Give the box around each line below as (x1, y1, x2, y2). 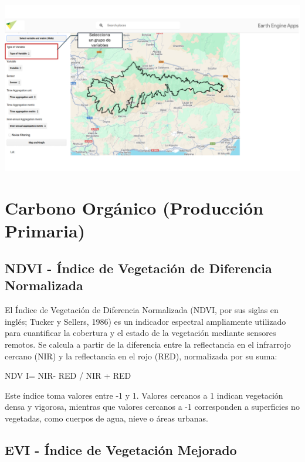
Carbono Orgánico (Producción (5, 196, 264, 220)
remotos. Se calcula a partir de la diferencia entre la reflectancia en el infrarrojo (5, 338, 291, 351)
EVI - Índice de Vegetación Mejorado (5, 440, 237, 458)
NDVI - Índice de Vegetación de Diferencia (5, 259, 272, 277)
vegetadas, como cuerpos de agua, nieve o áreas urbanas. (5, 412, 208, 424)
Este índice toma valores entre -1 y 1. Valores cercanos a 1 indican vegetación (5, 389, 283, 401)
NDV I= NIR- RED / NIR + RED (5, 369, 131, 382)
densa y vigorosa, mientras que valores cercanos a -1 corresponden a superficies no (5, 400, 300, 413)
